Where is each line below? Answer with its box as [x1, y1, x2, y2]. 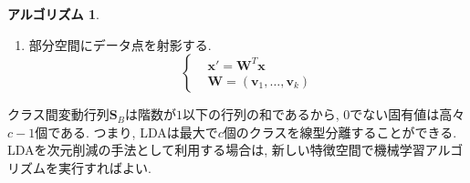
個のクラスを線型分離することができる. [223, 122, 457, 141]
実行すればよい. [57, 158, 151, 177]
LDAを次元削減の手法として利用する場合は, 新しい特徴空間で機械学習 [7, 140, 425, 159]
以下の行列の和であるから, [182, 105, 339, 124]
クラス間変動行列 [7, 105, 110, 124]
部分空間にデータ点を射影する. [28, 35, 212, 54]
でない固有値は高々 [350, 105, 465, 124]
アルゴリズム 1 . [7, 5, 99, 23]
